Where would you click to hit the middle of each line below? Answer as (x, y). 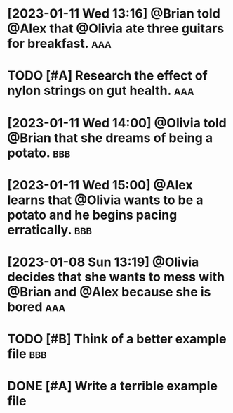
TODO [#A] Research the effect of (108, 76)
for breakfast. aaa (59, 44)
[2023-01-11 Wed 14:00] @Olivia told (117, 123)
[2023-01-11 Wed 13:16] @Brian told (114, 14)
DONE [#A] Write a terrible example (112, 386)
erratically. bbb (50, 230)
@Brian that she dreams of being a (110, 138)
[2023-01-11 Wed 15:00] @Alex (100, 185)
